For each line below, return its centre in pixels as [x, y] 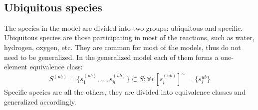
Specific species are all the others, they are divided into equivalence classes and [125, 92]
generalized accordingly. [40, 101]
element [16, 67]
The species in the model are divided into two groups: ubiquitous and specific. [124, 27]
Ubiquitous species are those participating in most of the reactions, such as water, [129, 37]
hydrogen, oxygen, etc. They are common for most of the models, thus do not [123, 47]
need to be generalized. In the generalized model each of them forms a [111, 57]
